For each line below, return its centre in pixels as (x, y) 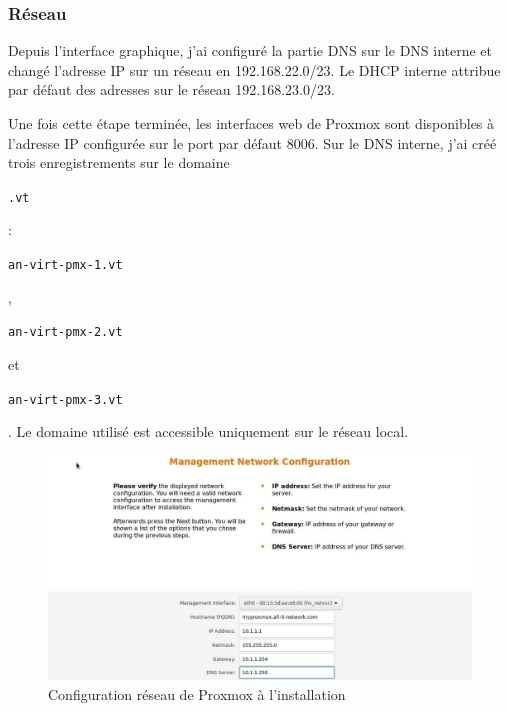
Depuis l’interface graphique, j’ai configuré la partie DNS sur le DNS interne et (250, 50)
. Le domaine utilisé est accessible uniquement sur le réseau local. (208, 431)
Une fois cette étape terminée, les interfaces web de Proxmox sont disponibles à (251, 123)
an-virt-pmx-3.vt (65, 399)
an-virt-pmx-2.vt (65, 332)
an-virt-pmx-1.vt (65, 265)
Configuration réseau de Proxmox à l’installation (197, 693)
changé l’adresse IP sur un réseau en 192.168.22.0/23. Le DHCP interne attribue (254, 69)
